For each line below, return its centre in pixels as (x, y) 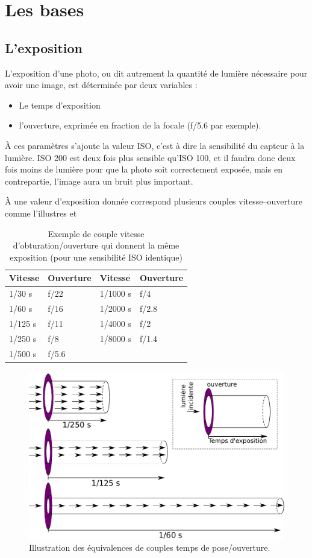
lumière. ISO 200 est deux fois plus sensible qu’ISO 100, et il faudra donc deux (150, 157)
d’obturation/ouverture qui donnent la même (96, 245)
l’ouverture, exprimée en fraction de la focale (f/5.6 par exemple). (140, 125)
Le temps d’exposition (60, 105)
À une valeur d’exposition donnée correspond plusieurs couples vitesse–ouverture (154, 201)
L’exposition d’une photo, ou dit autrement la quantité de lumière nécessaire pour (156, 73)
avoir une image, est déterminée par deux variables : (101, 85)
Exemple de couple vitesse (96, 233)
